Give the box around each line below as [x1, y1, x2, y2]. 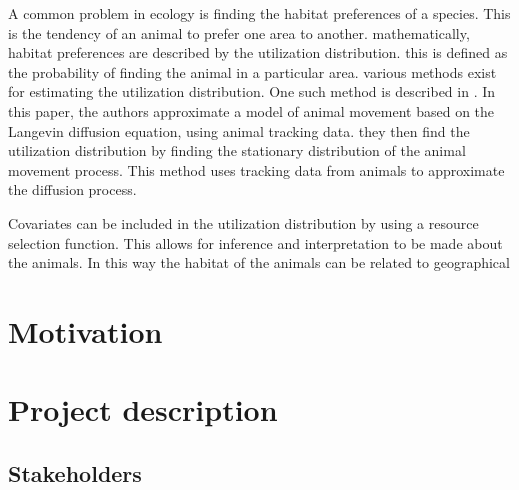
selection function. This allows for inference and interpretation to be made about [8, 232, 503, 253]
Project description [8, 389, 278, 430]
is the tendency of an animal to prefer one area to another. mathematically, [8, 22, 470, 43]
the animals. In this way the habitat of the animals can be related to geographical [8, 252, 510, 273]
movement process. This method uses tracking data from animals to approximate [8, 159, 505, 180]
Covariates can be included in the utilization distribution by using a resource [8, 212, 479, 233]
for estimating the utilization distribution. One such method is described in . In [8, 81, 496, 102]
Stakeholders [8, 457, 142, 488]
